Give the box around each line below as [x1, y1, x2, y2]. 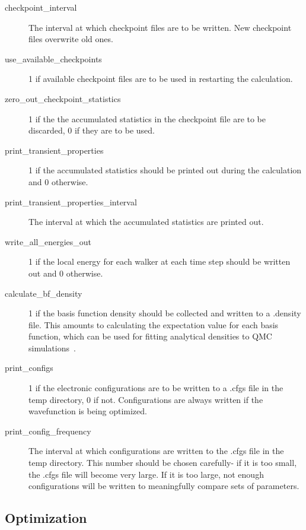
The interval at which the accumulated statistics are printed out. [28, 215, 264, 228]
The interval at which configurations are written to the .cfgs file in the [28, 445, 284, 457]
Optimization [5, 509, 87, 527]
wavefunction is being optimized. [28, 405, 147, 417]
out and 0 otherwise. [28, 266, 103, 279]
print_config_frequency [5, 424, 91, 437]
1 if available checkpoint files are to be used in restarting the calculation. [28, 72, 293, 85]
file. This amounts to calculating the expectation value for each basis [28, 318, 279, 331]
